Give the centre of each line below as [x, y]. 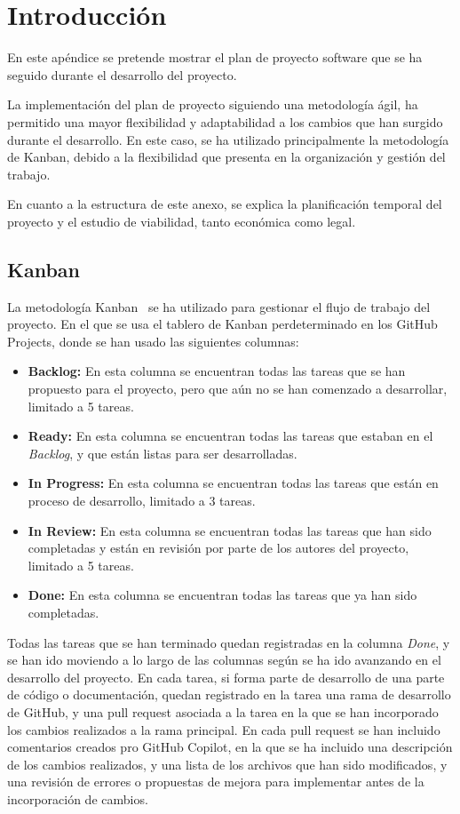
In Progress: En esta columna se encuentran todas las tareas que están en [233, 483]
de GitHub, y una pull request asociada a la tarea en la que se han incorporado [223, 711]
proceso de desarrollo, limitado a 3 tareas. [142, 501]
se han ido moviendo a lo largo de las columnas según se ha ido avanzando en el [224, 660]
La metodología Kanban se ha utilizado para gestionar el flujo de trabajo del [219, 306]
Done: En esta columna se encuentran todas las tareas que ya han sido [222, 595]
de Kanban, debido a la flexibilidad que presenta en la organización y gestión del [226, 157]
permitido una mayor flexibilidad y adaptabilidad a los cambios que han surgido [225, 121]
